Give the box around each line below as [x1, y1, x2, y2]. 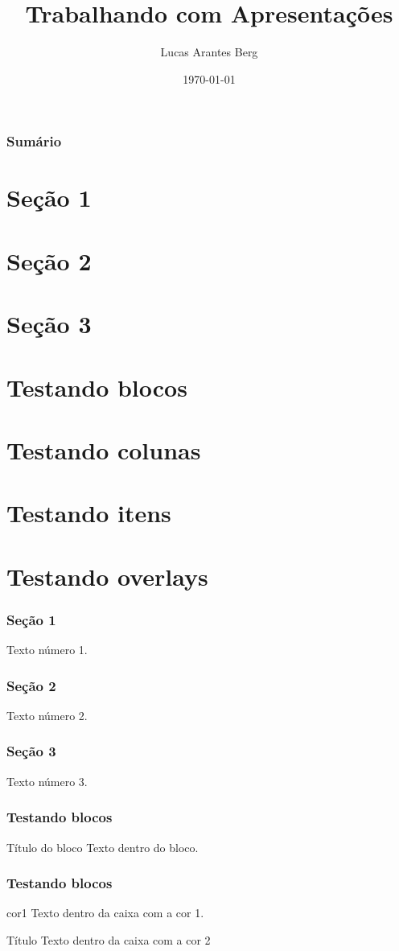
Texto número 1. [6, 641, 88, 658]
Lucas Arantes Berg [160, 43, 258, 60]
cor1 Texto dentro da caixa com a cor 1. [6, 904, 204, 921]
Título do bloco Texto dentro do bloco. [6, 838, 199, 855]
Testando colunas [6, 433, 201, 466]
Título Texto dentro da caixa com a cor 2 [6, 931, 211, 948]
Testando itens [6, 496, 171, 529]
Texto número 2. [6, 706, 88, 723]
